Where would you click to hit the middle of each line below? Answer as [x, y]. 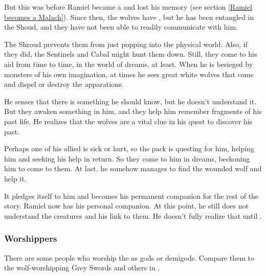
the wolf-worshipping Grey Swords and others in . [82, 268]
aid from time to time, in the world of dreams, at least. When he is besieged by [129, 64]
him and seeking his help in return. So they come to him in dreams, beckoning [127, 158]
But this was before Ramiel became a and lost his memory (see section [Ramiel [128, 7]
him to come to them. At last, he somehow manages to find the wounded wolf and [133, 168]
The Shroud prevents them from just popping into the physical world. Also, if [126, 44]
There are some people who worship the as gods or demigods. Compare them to [129, 257]
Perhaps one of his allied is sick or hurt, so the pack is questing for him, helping [129, 148]
